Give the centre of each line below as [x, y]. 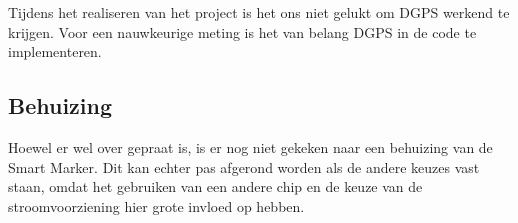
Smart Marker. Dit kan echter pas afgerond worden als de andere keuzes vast [244, 166]
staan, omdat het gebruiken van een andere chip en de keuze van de [215, 186]
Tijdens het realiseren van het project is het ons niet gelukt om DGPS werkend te [259, 12]
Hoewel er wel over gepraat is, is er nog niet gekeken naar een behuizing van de [250, 146]
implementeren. [55, 51]
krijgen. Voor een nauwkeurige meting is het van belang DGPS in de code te [242, 31]
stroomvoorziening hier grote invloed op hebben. [156, 205]
